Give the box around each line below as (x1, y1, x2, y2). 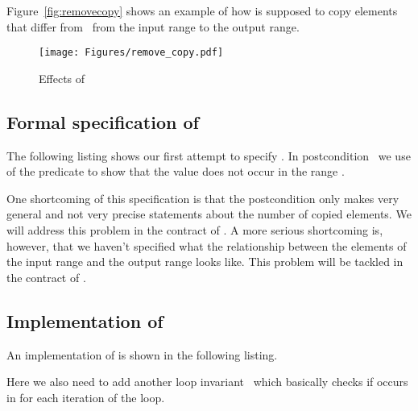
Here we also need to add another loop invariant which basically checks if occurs (6, 373, 408, 390)
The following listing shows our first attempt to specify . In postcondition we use (6, 147, 411, 164)
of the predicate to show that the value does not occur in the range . (6, 163, 345, 180)
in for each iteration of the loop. (6, 388, 165, 405)
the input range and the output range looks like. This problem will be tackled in (6, 253, 404, 270)
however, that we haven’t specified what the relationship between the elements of (6, 237, 407, 254)
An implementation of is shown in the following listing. (6, 346, 278, 363)
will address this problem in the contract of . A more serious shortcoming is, (6, 222, 383, 239)
